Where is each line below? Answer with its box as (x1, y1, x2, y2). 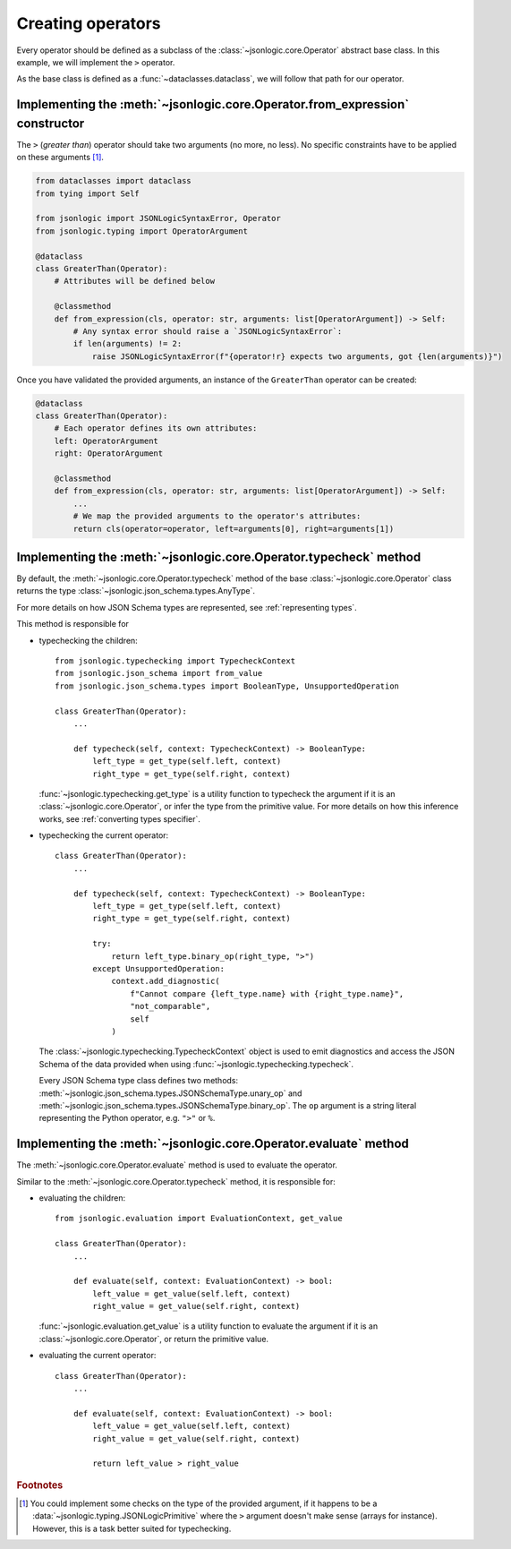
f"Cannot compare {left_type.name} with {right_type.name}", (130, 988, 405, 998)
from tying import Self (35, 188, 141, 199)
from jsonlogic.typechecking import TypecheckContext (55, 656, 295, 666)
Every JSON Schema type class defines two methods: (38, 1075, 239, 1086)
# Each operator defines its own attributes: (54, 424, 258, 433)
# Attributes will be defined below (54, 276, 215, 287)
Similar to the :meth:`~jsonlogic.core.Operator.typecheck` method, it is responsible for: (16, 1176, 336, 1186)
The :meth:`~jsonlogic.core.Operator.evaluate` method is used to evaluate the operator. (16, 1160, 337, 1170)
